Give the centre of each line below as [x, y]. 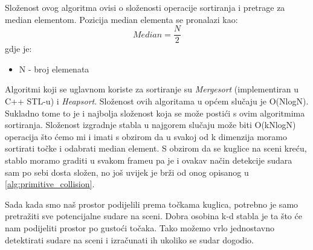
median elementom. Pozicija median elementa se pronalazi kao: [121, 19]
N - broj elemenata [54, 69]
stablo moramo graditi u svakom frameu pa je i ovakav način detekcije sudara [149, 160]
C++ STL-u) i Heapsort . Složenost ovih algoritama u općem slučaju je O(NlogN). [157, 101]
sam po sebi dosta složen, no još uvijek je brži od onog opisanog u [127, 172]
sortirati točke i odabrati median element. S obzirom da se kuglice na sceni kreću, [156, 148]
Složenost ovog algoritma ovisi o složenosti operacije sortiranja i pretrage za [145, 7]
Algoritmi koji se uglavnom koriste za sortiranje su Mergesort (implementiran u [152, 89]
